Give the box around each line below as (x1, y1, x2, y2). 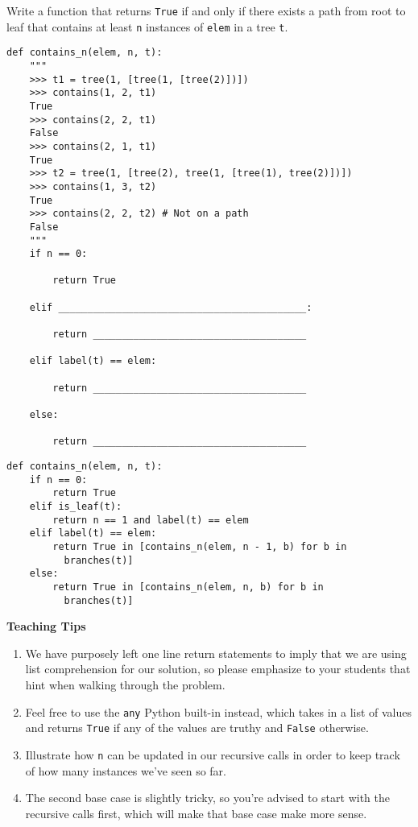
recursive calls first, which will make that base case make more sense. (25, 804, 367, 821)
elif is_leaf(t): (29, 500, 122, 512)
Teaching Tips (6, 618, 86, 635)
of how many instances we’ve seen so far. (25, 762, 226, 779)
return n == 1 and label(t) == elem (52, 514, 249, 526)
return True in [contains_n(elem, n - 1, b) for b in (52, 540, 347, 552)
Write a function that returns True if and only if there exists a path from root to (6, 2, 406, 19)
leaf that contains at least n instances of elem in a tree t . (6, 18, 288, 35)
